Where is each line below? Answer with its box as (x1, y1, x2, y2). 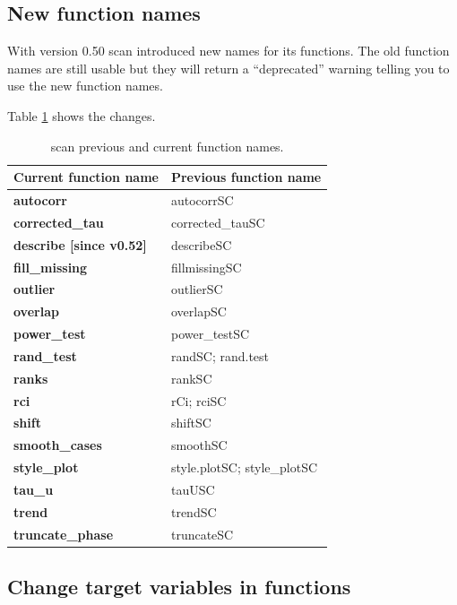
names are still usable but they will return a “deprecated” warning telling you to (7, 58, 450, 77)
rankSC (170, 368, 212, 387)
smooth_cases (13, 436, 102, 454)
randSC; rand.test (170, 346, 270, 365)
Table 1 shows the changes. (7, 106, 156, 125)
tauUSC (170, 480, 215, 498)
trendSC (170, 502, 217, 521)
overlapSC (170, 302, 227, 321)
